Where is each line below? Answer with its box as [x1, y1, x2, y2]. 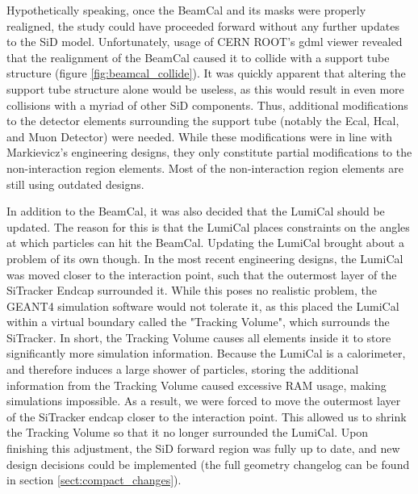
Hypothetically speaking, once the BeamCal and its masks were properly [6, 2, 366, 18]
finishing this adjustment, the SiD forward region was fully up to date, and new [6, 440, 400, 457]
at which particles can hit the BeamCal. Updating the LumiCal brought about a [6, 234, 404, 251]
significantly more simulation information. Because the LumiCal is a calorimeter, [6, 345, 406, 362]
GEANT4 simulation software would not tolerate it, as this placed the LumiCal [6, 297, 399, 314]
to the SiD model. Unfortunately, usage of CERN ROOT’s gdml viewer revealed [6, 33, 403, 50]
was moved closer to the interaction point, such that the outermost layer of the [6, 266, 397, 283]
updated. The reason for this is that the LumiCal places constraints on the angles [6, 218, 410, 235]
